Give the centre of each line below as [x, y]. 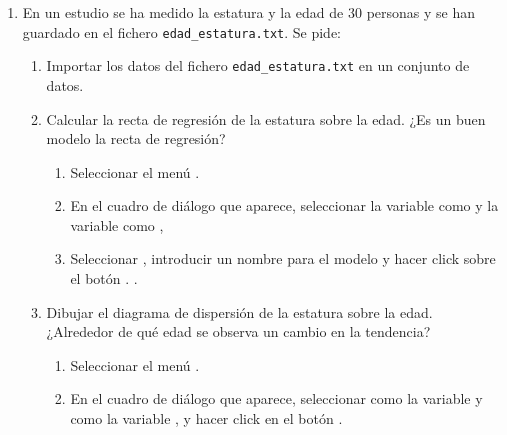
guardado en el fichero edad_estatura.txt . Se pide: [181, 31]
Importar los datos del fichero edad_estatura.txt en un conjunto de [258, 65]
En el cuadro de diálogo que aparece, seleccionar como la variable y [276, 398]
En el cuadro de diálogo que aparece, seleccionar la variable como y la [284, 205]
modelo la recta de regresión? [136, 138]
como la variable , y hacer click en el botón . [206, 418]
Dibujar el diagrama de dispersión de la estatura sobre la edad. [239, 311]
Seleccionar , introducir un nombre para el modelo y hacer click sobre [283, 258]
